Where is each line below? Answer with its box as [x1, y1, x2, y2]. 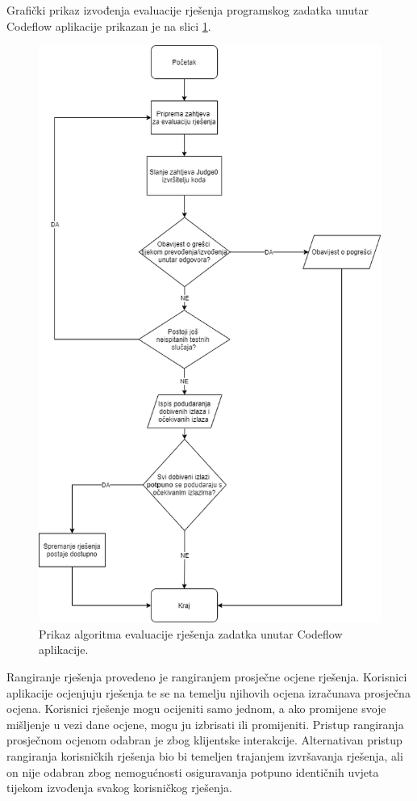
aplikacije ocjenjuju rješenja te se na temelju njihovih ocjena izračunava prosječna [6, 684, 411, 701]
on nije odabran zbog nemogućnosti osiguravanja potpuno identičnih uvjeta [6, 763, 379, 780]
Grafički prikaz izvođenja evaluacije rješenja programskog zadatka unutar [6, 2, 369, 18]
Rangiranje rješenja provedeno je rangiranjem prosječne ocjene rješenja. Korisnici [6, 668, 407, 685]
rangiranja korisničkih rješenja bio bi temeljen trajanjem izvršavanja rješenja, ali [6, 748, 403, 765]
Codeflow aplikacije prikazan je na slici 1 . [6, 17, 211, 34]
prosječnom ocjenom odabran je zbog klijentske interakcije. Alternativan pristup [6, 731, 402, 748]
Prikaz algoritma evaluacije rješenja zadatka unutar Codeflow [39, 625, 343, 642]
